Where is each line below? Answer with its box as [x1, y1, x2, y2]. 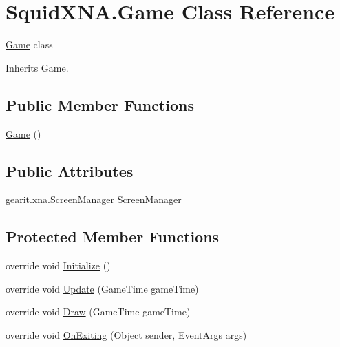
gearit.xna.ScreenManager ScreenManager [6, 192, 182, 207]
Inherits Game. [6, 60, 69, 74]
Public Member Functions [6, 94, 194, 115]
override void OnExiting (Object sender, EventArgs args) [6, 327, 247, 341]
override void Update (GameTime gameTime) [6, 281, 199, 295]
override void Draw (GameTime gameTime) [6, 304, 191, 319]
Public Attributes [6, 160, 134, 181]
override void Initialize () [6, 258, 111, 273]
